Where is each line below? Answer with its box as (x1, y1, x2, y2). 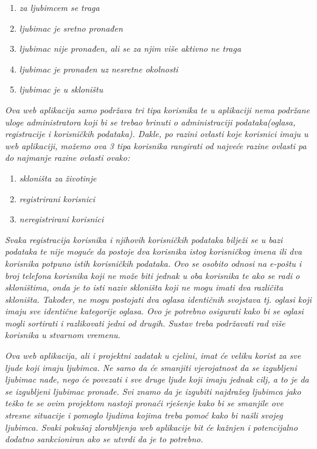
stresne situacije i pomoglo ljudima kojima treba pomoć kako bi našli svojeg (5, 409, 283, 422)
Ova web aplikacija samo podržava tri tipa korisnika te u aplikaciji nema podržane (5, 103, 310, 116)
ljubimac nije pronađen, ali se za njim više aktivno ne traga (19, 42, 242, 55)
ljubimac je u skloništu (19, 83, 103, 96)
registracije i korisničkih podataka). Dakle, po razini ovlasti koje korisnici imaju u (5, 127, 308, 140)
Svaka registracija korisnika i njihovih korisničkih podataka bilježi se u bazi (5, 233, 283, 246)
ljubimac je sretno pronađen (19, 21, 123, 34)
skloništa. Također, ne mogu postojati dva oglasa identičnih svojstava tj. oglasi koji (5, 292, 312, 305)
